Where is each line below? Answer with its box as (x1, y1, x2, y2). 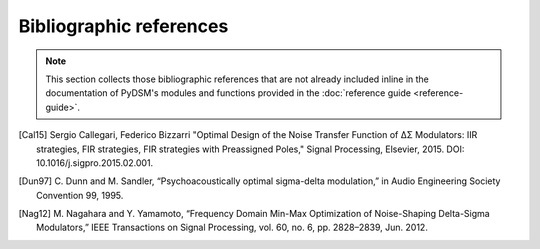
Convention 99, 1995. (36, 189, 124, 201)
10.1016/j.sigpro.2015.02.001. (36, 156, 154, 169)
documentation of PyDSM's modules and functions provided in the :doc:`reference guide (45, 87, 412, 99)
